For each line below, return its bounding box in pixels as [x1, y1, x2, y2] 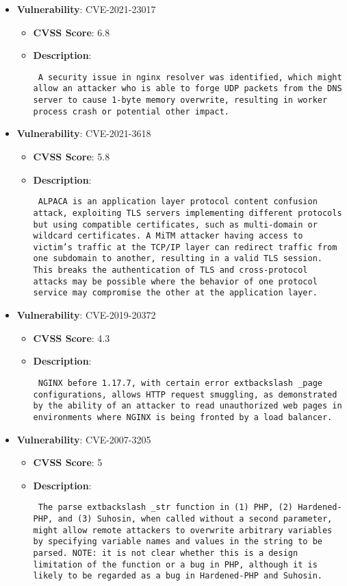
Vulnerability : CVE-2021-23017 [16, 2, 156, 16]
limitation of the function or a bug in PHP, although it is [33, 559, 318, 570]
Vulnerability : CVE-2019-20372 [16, 308, 156, 322]
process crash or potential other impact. [33, 106, 229, 117]
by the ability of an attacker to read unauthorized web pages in [33, 401, 342, 411]
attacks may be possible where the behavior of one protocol [33, 276, 318, 286]
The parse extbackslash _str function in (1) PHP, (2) [38, 502, 294, 513]
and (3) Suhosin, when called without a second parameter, [57, 513, 333, 524]
